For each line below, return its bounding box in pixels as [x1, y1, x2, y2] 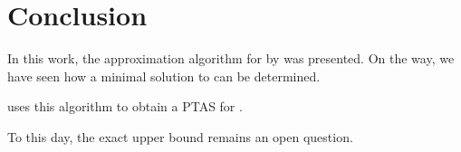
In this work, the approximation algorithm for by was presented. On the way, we [7, 49, 455, 68]
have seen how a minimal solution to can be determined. [7, 66, 321, 85]
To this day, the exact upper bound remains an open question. [7, 127, 353, 146]
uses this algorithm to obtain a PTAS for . [7, 97, 243, 116]
